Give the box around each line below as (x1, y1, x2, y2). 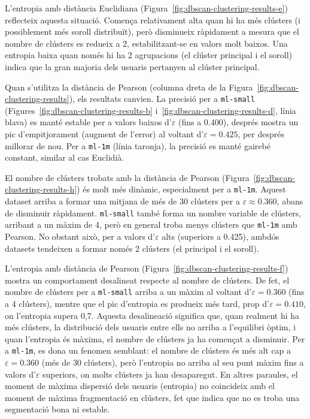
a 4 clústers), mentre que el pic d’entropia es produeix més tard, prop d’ (5, 297, 269, 310)
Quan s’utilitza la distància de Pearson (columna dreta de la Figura (5, 80, 253, 93)
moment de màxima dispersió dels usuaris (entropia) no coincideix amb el (5, 379, 275, 392)
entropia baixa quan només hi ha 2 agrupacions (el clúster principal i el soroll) (5, 49, 293, 61)
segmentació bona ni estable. (5, 403, 110, 415)
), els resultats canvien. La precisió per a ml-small (69, 92, 255, 105)
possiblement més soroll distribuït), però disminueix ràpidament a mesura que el (5, 25, 299, 38)
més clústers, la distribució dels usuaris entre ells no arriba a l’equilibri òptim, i (5, 321, 296, 333)
